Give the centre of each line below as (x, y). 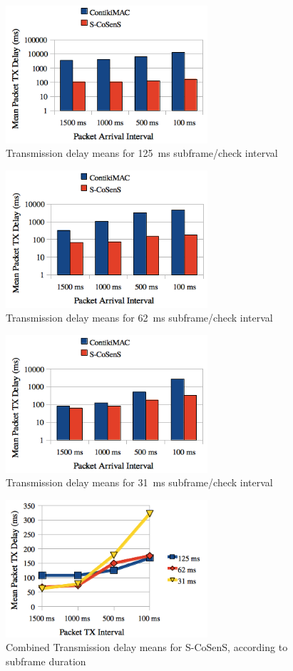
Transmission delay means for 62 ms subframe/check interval (139, 318)
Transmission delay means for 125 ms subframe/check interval (142, 153)
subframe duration (46, 661)
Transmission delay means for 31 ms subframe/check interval (139, 482)
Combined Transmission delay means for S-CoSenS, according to (147, 647)
